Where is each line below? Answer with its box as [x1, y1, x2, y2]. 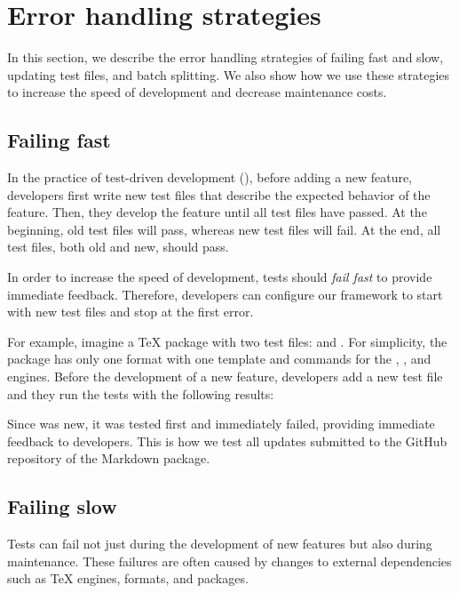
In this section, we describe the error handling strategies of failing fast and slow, [7, 48, 444, 67]
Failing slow [7, 493, 117, 520]
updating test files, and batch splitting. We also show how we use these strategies [7, 65, 450, 84]
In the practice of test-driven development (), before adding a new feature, [7, 168, 413, 187]
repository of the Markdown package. [7, 449, 210, 468]
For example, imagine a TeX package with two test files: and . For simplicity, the [7, 332, 447, 350]
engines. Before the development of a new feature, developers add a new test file [7, 367, 443, 386]
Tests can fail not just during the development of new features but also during [7, 534, 432, 553]
